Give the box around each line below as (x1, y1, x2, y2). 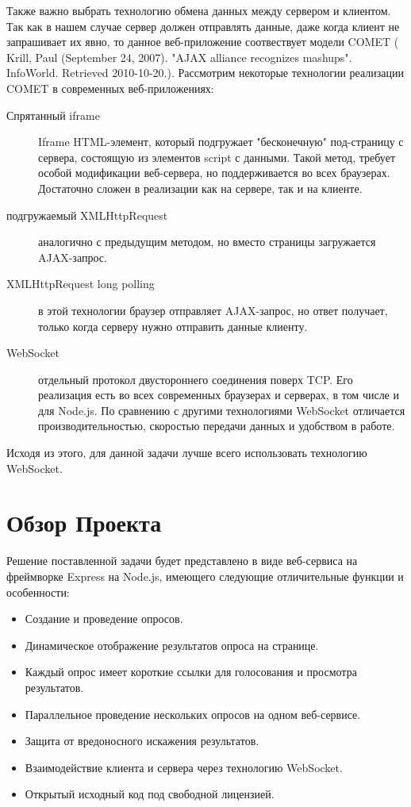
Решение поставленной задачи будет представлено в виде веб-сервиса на (6, 552, 358, 569)
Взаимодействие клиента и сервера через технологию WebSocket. (25, 759, 343, 775)
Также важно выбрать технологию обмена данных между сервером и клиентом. (6, 2, 391, 18)
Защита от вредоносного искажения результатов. (25, 732, 259, 749)
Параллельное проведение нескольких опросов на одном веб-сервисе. (25, 705, 361, 722)
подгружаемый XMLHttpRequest (6, 206, 168, 223)
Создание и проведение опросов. (25, 610, 183, 627)
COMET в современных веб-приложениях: (6, 79, 214, 96)
